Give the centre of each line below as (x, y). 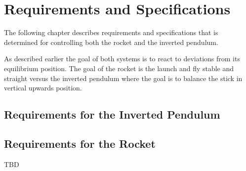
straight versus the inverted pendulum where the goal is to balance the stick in (123, 78)
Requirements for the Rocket (80, 143)
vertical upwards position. (43, 88)
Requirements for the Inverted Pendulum (112, 114)
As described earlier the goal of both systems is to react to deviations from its (122, 59)
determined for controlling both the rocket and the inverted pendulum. (111, 42)
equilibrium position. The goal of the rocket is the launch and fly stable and (119, 68)
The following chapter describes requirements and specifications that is (111, 32)
